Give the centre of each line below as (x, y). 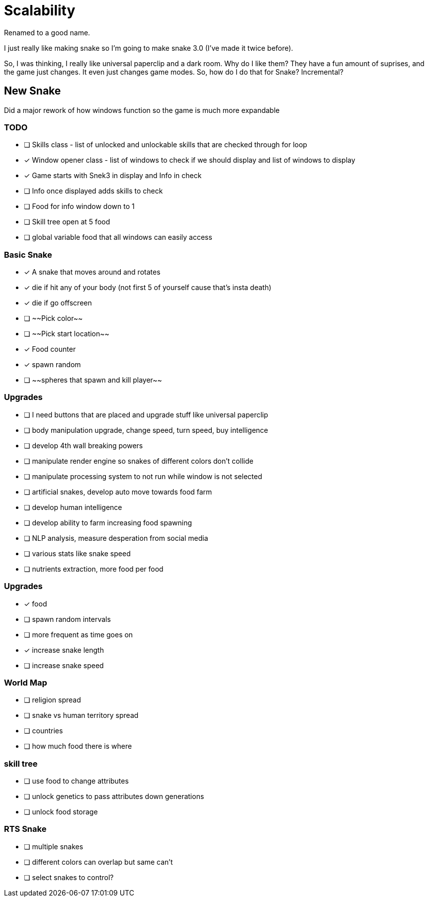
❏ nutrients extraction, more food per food (94, 569)
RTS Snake (25, 829)
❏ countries (43, 731)
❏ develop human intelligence (73, 507)
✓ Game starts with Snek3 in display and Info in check (113, 176)
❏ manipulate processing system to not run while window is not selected (143, 476)
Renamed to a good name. (47, 32)
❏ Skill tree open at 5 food (67, 222)
